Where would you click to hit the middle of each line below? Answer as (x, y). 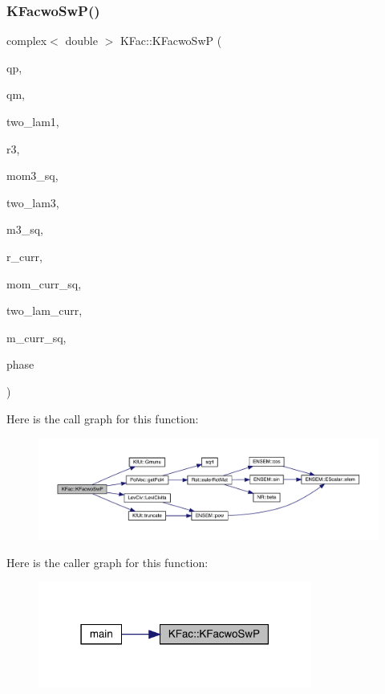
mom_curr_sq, (44, 283)
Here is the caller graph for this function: (107, 562)
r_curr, (24, 256)
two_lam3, (33, 202)
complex (27, 41)
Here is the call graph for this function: (103, 418)
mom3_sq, (32, 176)
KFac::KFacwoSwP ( (171, 41)
